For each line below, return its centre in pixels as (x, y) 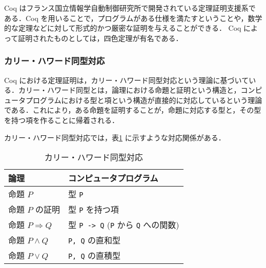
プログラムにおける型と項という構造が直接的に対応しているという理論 (144, 100)
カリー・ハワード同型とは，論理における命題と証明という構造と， (129, 90)
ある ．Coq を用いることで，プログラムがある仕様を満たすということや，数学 (133, 18)
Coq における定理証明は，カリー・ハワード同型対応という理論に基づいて (127, 80)
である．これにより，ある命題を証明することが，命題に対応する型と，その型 (133, 110)
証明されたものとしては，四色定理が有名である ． (100, 38)
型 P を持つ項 (93, 210)
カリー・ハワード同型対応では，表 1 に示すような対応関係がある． (115, 137)
